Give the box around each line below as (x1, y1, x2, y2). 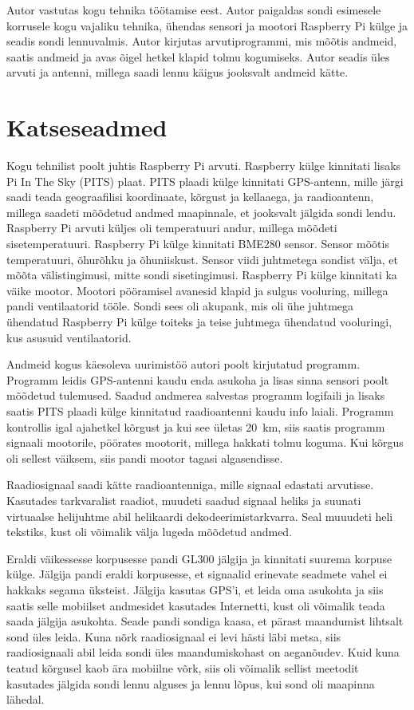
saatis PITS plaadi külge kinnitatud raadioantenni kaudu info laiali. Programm (6, 403, 394, 419)
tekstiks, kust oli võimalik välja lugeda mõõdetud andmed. (6, 523, 293, 540)
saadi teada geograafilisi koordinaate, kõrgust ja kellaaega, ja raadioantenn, (6, 188, 374, 205)
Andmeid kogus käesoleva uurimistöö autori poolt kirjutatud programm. (6, 356, 361, 373)
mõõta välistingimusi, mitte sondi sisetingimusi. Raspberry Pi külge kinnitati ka (6, 266, 397, 283)
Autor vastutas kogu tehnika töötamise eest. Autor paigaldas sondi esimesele (6, 2, 381, 18)
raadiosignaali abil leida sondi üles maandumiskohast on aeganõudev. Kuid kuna (6, 644, 400, 661)
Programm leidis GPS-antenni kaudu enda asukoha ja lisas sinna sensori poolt (6, 371, 389, 388)
